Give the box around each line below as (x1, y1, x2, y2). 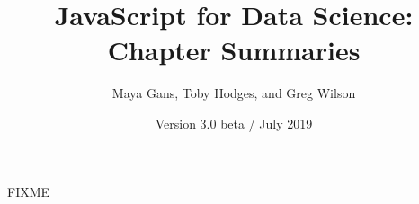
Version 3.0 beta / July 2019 (155, 113, 313, 132)
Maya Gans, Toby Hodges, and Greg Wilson (111, 84, 356, 102)
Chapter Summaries (107, 31, 361, 68)
